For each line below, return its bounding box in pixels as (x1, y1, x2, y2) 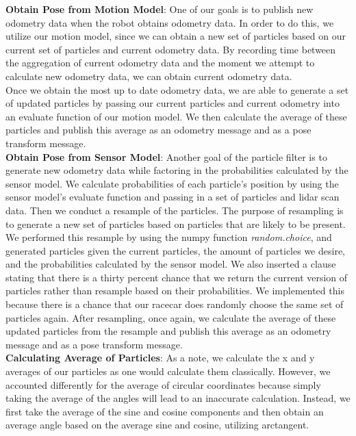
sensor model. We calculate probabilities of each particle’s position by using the (5, 176, 339, 190)
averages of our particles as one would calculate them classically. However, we (5, 364, 331, 379)
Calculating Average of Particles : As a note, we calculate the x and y (5, 350, 315, 365)
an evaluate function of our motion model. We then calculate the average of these (5, 109, 347, 123)
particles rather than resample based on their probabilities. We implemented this (5, 283, 344, 298)
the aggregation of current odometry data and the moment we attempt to (5, 55, 315, 70)
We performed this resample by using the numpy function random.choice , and (5, 230, 332, 244)
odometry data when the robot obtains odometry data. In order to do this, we (5, 15, 334, 29)
